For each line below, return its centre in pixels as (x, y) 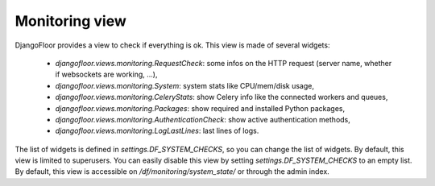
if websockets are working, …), (106, 74)
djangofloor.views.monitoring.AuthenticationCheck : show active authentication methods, (203, 119)
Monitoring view (70, 21)
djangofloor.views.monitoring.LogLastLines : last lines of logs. (157, 131)
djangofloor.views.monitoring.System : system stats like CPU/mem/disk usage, (184, 85)
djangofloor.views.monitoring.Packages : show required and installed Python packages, (200, 108)
